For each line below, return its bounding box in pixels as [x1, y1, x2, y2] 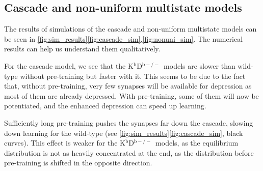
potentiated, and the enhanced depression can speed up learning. [4, 100, 206, 111]
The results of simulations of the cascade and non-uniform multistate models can [4, 23, 257, 34]
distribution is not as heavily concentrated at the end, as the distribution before [4, 147, 254, 158]
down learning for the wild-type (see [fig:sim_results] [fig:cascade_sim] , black [4, 127, 243, 138]
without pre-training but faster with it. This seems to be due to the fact [20, 70, 246, 81]
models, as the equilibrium [155, 137, 239, 148]
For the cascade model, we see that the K [4, 60, 134, 71]
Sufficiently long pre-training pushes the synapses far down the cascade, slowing [4, 117, 253, 128]
